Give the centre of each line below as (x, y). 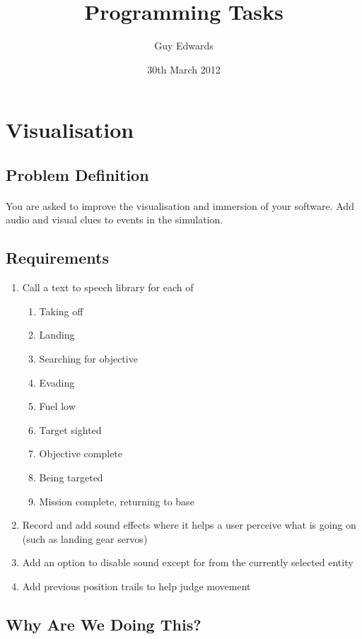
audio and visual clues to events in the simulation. (115, 219)
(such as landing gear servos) (85, 538)
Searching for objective (88, 359)
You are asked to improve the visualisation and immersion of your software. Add (180, 205)
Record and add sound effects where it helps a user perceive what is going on (189, 525)
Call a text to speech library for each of (108, 287)
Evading (57, 382)
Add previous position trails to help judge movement (136, 586)
